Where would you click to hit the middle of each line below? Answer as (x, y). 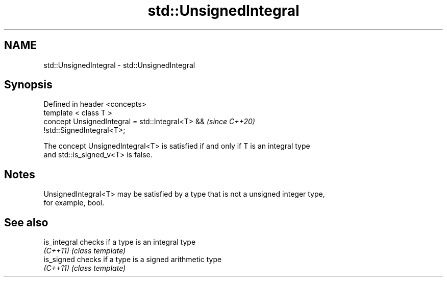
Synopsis (28, 85)
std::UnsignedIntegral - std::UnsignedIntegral (119, 65)
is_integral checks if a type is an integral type (120, 242)
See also (26, 222)
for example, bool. (74, 203)
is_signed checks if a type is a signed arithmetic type (133, 260)
